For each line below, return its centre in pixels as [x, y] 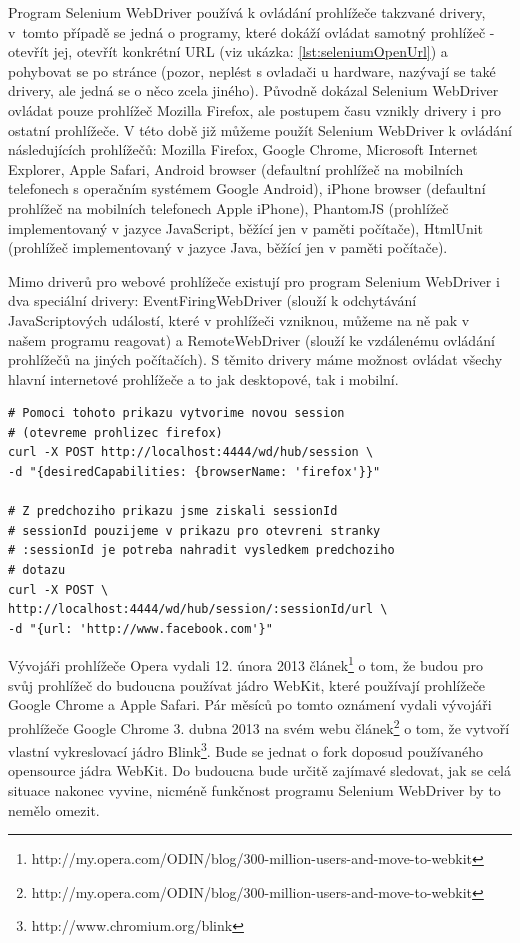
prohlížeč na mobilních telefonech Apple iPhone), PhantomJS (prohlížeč [228, 207]
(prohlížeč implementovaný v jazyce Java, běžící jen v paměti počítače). [228, 247]
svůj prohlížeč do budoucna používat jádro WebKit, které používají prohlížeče [247, 684]
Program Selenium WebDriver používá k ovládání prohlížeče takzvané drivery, [247, 12]
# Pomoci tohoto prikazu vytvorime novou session [176, 413]
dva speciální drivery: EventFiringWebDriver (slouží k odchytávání [212, 300]
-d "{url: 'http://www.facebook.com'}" [140, 628]
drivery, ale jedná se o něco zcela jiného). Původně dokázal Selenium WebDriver [253, 90]
